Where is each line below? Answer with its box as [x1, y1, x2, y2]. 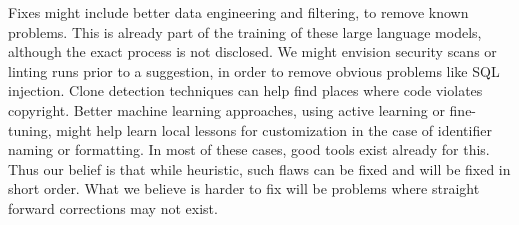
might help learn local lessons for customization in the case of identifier [56, 119, 492, 140]
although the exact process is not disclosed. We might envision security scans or [8, 41, 497, 62]
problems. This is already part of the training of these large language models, [8, 21, 482, 42]
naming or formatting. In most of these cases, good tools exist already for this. [8, 139, 490, 160]
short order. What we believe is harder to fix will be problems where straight [8, 178, 480, 199]
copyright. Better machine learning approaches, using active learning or [8, 99, 445, 120]
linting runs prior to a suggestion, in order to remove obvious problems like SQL [8, 60, 500, 81]
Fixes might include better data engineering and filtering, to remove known [8, 2, 469, 22]
